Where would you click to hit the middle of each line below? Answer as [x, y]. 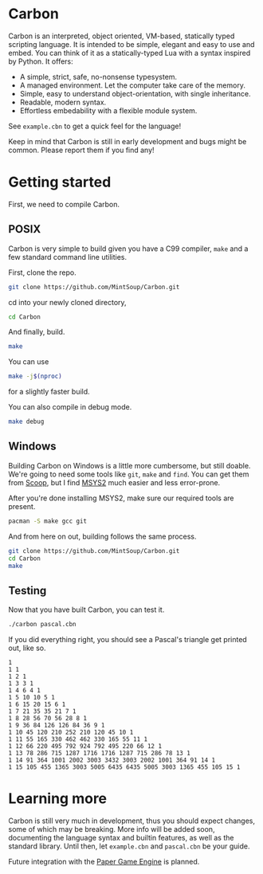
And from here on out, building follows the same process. [102, 536]
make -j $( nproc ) [35, 376]
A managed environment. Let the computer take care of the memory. [132, 85]
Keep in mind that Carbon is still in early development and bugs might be [128, 141]
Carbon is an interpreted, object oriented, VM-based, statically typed [122, 36]
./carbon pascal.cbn [43, 625]
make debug [26, 422]
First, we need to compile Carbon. [64, 204]
